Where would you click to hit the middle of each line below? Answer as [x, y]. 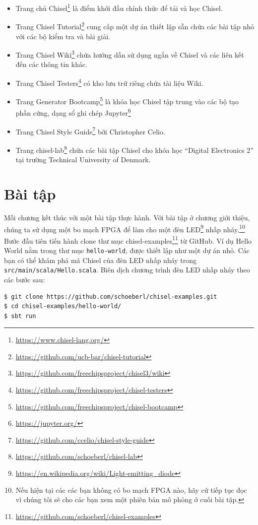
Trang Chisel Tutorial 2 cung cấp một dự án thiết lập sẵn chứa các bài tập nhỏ [135, 26]
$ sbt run [20, 316]
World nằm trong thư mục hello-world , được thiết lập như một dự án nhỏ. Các [127, 250]
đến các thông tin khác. [52, 64]
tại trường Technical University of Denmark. [83, 160]
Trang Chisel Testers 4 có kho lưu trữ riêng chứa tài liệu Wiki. [109, 82]
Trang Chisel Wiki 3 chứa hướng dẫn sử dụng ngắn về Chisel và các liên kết [130, 54]
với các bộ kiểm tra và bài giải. [63, 36]
